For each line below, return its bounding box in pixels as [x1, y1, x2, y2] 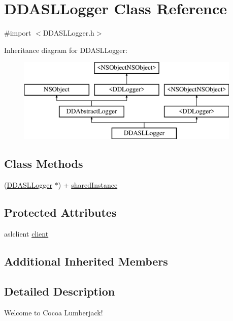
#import [4, 27, 31, 38]
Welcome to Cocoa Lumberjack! [4, 307, 103, 317]
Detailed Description [4, 283, 115, 299]
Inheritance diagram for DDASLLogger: [4, 44, 127, 55]
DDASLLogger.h [43, 27, 94, 38]
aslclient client [4, 228, 49, 239]
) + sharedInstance [58, 180, 118, 190]
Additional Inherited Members [4, 253, 168, 269]
